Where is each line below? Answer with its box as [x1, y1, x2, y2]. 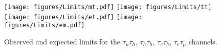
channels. [188, 36, 217, 46]
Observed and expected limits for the [4, 36, 120, 46]
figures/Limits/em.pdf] [4, 22, 85, 29]
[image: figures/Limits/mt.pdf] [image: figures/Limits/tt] [4, 4, 212, 11]
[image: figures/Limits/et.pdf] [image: [4, 13, 142, 21]
